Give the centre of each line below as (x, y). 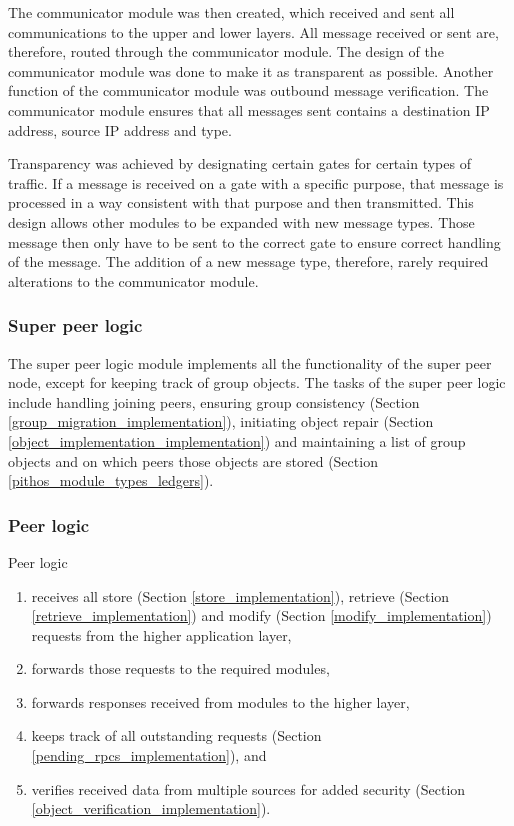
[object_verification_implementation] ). (151, 808)
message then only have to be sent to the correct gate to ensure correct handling (254, 241)
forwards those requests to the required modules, (180, 668)
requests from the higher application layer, (161, 634)
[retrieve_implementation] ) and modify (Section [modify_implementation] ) (261, 615)
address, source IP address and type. (120, 129)
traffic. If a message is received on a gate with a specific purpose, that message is (256, 182)
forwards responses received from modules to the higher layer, (220, 701)
